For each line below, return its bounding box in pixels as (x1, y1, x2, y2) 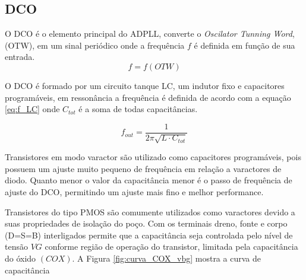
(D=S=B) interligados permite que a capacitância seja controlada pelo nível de (5, 228, 293, 241)
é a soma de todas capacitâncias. (78, 103, 198, 115)
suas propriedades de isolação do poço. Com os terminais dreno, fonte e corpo (5, 217, 288, 230)
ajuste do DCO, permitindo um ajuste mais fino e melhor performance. (5, 186, 264, 198)
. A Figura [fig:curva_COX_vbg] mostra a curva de (72, 252, 261, 264)
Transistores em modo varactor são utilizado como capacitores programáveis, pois (5, 151, 301, 163)
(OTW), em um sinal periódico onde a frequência (5, 39, 185, 51)
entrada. (5, 50, 35, 63)
